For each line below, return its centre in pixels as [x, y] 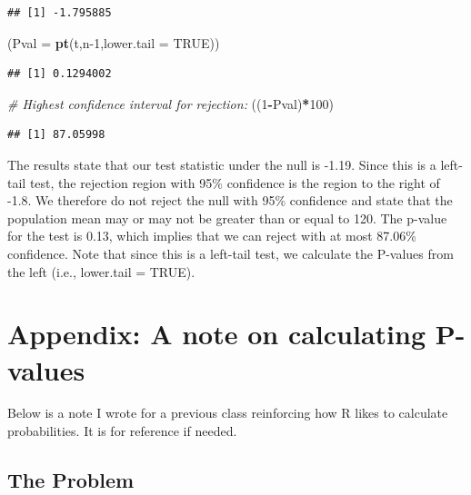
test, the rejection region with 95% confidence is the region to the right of [235, 182]
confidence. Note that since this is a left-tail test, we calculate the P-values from [230, 253]
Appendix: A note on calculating [217, 334]
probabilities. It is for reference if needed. [122, 431]
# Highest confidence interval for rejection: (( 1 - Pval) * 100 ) [170, 103]
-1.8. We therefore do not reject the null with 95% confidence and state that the [230, 200]
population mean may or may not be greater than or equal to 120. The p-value [227, 218]
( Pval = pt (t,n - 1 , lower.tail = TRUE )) [114, 42]
